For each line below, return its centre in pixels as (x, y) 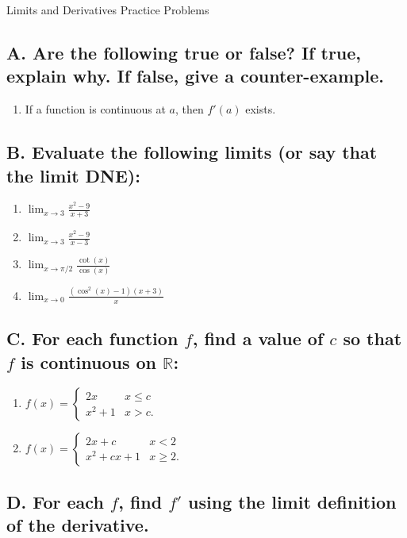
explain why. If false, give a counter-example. (195, 76)
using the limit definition (292, 501)
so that (372, 338)
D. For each (55, 501)
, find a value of (258, 338)
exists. (261, 109)
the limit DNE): (73, 175)
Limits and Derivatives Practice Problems (108, 10)
